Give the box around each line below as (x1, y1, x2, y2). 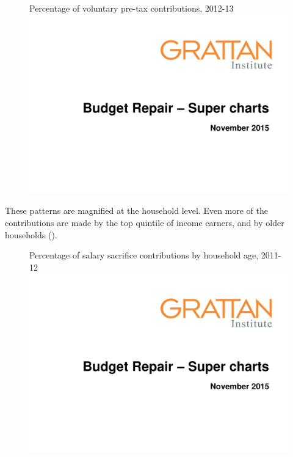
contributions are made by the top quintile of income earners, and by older (5, 216, 284, 228)
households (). (5, 228, 57, 241)
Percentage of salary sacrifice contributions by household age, (29, 249, 259, 261)
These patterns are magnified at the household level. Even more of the (5, 204, 269, 217)
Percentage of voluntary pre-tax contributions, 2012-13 (29, 2, 234, 14)
